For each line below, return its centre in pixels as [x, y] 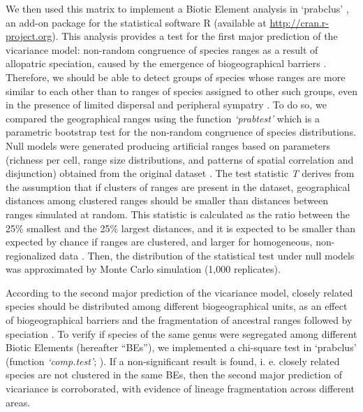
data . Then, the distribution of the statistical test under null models [207, 255]
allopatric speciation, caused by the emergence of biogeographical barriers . [166, 63]
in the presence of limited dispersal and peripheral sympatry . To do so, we [166, 105]
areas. [18, 402]
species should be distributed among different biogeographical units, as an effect [177, 306]
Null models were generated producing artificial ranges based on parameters [168, 145]
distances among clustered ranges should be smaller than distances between [167, 200]
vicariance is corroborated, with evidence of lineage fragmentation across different [180, 389]
